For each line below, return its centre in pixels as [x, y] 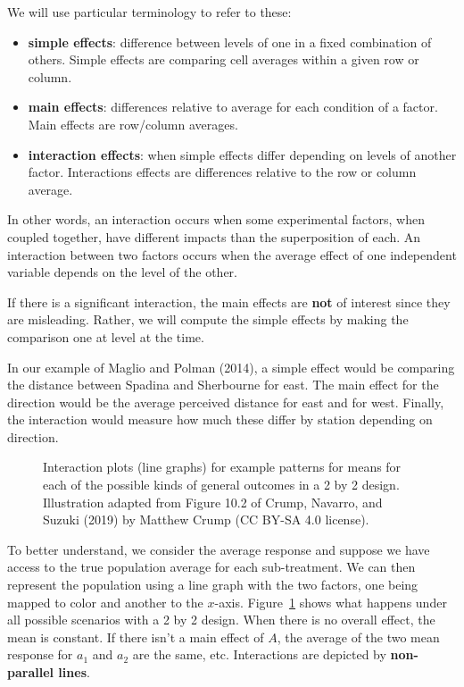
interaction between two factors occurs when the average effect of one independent [232, 254]
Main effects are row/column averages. [133, 124]
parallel [31, 672]
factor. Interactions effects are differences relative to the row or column [222, 172]
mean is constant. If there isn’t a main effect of [136, 637]
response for [40, 654]
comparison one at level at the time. [106, 336]
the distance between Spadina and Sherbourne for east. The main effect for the [223, 385]
